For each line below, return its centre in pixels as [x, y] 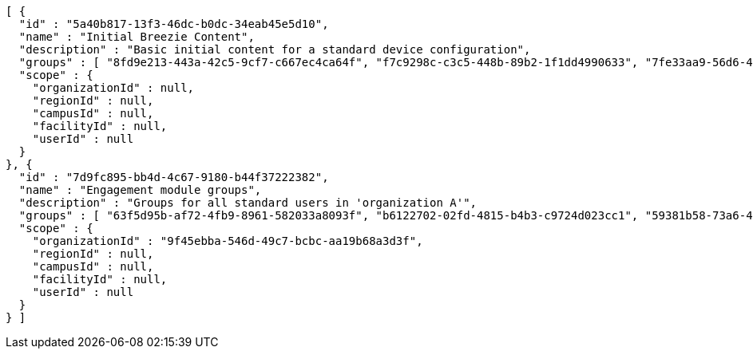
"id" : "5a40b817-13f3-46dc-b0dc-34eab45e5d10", [174, 24]
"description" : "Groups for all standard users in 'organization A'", [248, 203]
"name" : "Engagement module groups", [140, 190]
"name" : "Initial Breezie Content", [137, 37]
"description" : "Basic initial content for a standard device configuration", [275, 49]
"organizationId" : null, [113, 88]
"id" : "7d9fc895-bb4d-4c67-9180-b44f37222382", [174, 177]
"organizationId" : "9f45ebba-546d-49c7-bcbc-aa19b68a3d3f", [228, 241]
